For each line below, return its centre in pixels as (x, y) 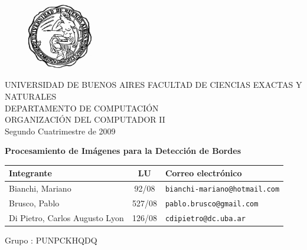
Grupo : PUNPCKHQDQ (51, 240)
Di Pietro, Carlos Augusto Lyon (66, 218)
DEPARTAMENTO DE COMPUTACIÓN (82, 108)
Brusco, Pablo (34, 203)
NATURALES (31, 96)
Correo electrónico (203, 173)
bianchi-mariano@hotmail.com (222, 190)
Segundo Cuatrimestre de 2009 (60, 131)
